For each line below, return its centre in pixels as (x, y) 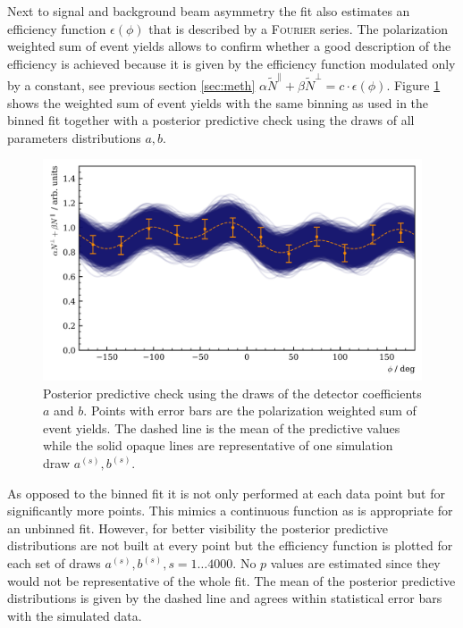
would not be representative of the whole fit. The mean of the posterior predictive (231, 580)
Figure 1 (417, 85)
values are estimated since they (355, 563)
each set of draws (54, 563)
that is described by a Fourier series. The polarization (298, 28)
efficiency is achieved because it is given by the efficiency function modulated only (231, 63)
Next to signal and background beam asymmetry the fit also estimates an (209, 11)
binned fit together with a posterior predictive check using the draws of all (211, 120)
